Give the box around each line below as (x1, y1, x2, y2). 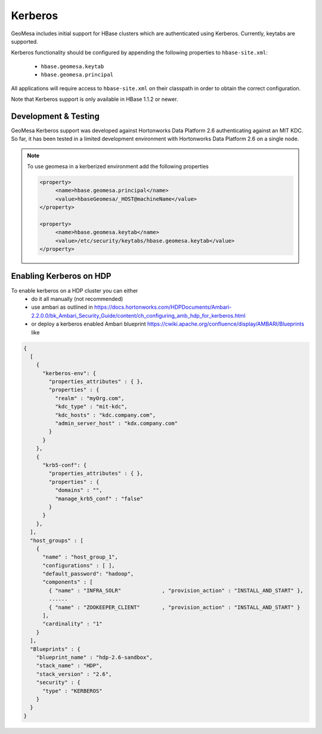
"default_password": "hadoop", (42, 570, 134, 578)
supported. (11, 38, 38, 45)
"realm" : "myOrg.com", (54, 395, 125, 401)
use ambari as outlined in (31, 303, 94, 311)
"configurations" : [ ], (42, 562, 116, 569)
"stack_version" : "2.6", (36, 671, 112, 677)
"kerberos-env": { (42, 370, 97, 376)
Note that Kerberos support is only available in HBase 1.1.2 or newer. (11, 96, 178, 103)
